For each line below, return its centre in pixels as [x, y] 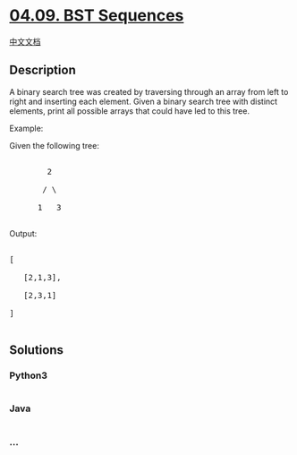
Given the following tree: [55, 145]
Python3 [28, 375]
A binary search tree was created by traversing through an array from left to [149, 91]
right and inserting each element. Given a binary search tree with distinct [144, 101]
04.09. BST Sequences [97, 16]
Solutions [37, 350]
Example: [26, 128]
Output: [23, 233]
